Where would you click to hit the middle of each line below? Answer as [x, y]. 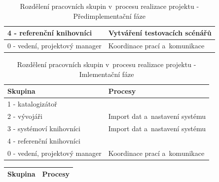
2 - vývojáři [25, 116]
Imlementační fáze [107, 74]
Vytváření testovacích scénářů [160, 33]
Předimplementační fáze [109, 16]
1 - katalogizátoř [32, 104]
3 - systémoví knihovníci [44, 128]
